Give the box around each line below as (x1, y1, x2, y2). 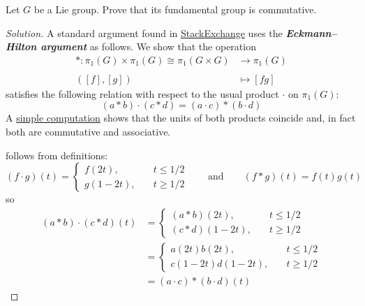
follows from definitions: (6, 147, 108, 162)
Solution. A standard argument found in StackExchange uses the (6, 25, 283, 40)
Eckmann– (285, 25, 337, 40)
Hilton (6, 39, 37, 54)
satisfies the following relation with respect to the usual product (6, 86, 279, 101)
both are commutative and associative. (6, 124, 171, 139)
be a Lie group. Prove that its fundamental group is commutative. (33, 2, 317, 16)
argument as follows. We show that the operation (40, 39, 256, 54)
